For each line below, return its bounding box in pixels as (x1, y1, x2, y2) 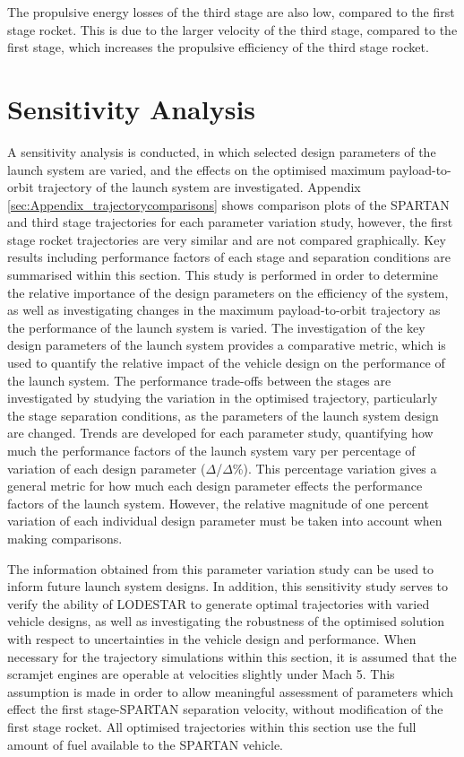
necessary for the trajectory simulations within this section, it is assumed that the (7, 647, 457, 666)
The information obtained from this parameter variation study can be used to (7, 559, 434, 578)
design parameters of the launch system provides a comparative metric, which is (7, 335, 446, 354)
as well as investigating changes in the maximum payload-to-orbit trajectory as (7, 300, 441, 319)
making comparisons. (7, 528, 123, 547)
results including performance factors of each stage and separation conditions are (7, 248, 451, 266)
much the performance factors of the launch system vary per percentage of (7, 441, 416, 459)
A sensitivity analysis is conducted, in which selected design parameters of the (7, 142, 436, 161)
